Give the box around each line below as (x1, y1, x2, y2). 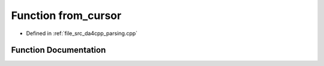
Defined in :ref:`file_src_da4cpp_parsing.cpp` (26, 30, 138, 37)
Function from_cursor (11, 9, 122, 22)
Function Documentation (11, 45, 106, 55)
